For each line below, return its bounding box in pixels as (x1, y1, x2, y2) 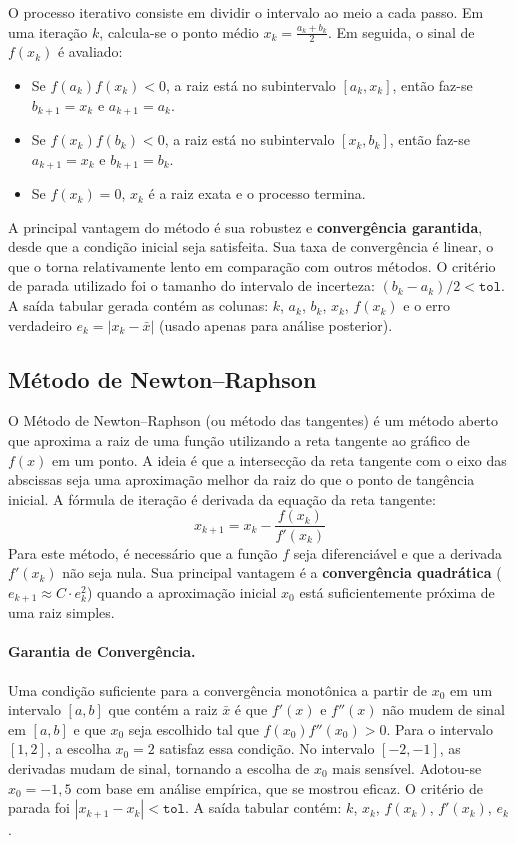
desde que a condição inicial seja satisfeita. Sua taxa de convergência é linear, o (8, 236, 494, 257)
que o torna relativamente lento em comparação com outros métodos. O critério (8, 255, 496, 276)
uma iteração (8, 21, 88, 42)
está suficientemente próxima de (299, 581, 495, 602)
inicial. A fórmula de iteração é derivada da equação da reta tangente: (8, 488, 436, 509)
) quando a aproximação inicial (86, 581, 277, 602)
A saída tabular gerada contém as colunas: (8, 295, 269, 316)
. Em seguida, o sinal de (327, 21, 475, 42)
